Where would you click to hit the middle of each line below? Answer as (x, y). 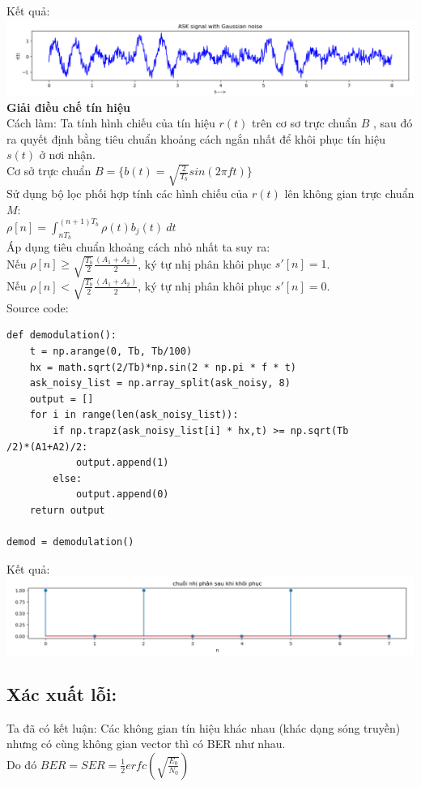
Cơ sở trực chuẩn (49, 171)
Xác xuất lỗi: (62, 693)
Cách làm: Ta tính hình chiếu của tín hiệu (111, 123)
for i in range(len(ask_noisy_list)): (134, 415)
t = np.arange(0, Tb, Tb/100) (111, 352)
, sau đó (393, 123)
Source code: (38, 307)
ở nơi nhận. (68, 155)
